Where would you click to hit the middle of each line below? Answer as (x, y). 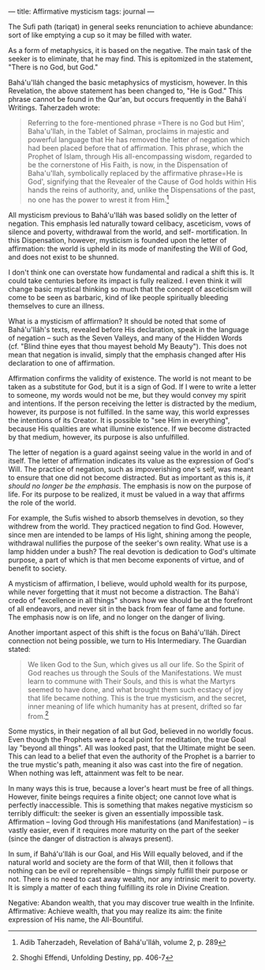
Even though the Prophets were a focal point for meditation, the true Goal (127, 740)
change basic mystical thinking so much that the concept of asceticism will (130, 289)
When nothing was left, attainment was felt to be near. (96, 773)
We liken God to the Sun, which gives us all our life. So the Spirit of (136, 664)
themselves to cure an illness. (56, 305)
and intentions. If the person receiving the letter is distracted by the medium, (132, 403)
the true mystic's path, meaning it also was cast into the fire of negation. (125, 765)
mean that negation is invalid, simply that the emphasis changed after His (127, 354)
